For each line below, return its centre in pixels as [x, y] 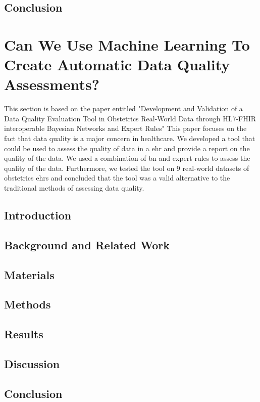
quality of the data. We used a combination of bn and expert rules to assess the [127, 158]
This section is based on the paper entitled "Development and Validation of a [123, 108]
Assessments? [52, 84]
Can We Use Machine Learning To [127, 44]
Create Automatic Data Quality [117, 64]
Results [24, 334]
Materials [29, 274]
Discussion [32, 363]
